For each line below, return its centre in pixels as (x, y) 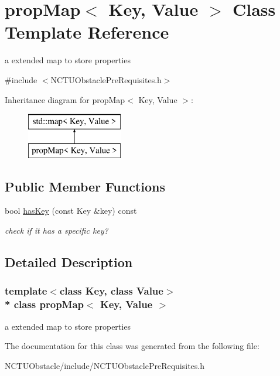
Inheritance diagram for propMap (65, 99)
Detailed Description (69, 262)
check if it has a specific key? (57, 230)
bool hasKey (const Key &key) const (71, 211)
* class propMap (45, 304)
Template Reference (87, 32)
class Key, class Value (111, 291)
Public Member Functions (85, 186)
